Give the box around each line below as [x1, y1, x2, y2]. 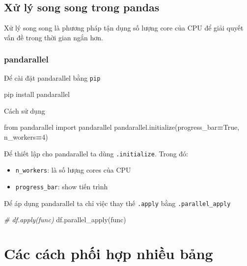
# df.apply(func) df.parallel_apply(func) [4, 214, 126, 225]
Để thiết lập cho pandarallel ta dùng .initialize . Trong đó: [4, 148, 189, 158]
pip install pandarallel [4, 89, 70, 99]
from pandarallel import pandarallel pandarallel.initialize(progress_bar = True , [4, 122, 240, 132]
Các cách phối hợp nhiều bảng [4, 243, 213, 264]
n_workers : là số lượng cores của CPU [15, 165, 131, 175]
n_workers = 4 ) [4, 132, 48, 142]
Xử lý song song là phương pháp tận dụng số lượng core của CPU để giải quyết [4, 23, 244, 33]
